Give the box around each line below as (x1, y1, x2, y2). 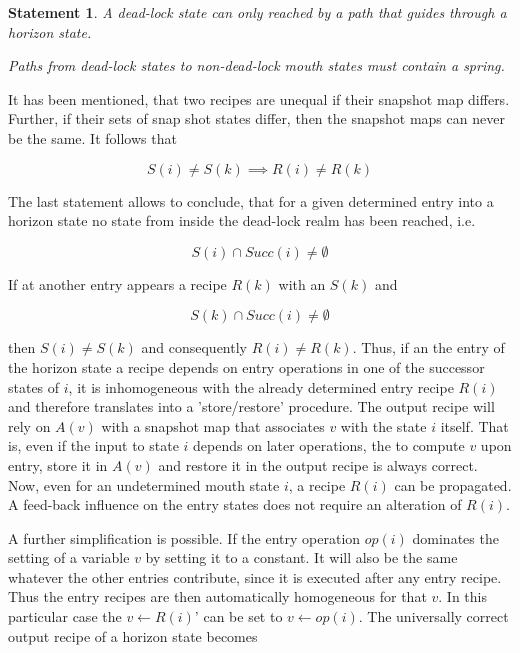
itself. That (440, 415, 509, 436)
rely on (8, 415, 51, 436)
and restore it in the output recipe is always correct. (158, 454, 478, 475)
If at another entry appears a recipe (8, 273, 227, 294)
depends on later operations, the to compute (193, 435, 465, 456)
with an (278, 273, 326, 294)
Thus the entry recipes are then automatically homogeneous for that (8, 586, 427, 607)
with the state (340, 415, 427, 436)
